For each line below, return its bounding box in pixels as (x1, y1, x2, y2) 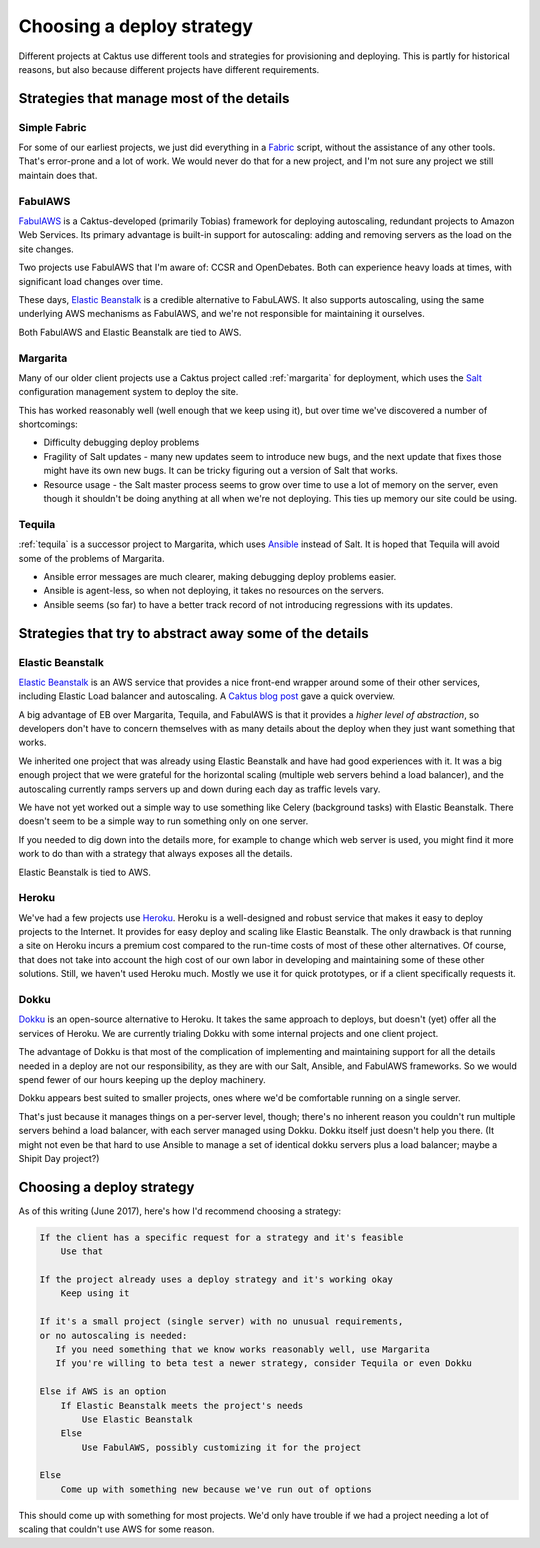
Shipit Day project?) (18, 1152, 100, 1164)
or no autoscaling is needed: (39, 1330, 188, 1341)
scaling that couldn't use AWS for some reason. (18, 1523, 215, 1535)
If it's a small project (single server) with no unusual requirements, (39, 1316, 404, 1327)
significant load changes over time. (18, 275, 164, 287)
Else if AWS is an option (39, 1386, 167, 1397)
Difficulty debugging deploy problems (43, 436, 200, 449)
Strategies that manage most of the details (18, 90, 290, 107)
